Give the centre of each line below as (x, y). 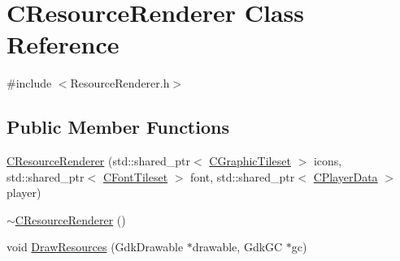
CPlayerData (346, 176)
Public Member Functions (118, 127)
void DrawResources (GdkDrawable (95, 247)
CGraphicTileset (250, 161)
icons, (328, 161)
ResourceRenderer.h (120, 83)
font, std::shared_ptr (243, 176)
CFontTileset (135, 176)
